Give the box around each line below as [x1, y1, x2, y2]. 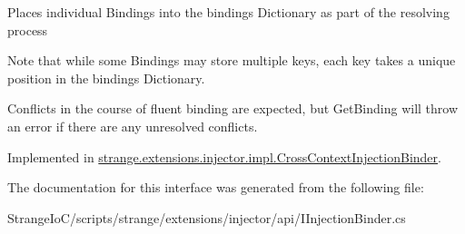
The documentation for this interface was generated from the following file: [7, 178, 424, 197]
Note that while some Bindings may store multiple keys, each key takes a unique [7, 51, 456, 70]
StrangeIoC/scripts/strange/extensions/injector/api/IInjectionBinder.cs [7, 208, 406, 227]
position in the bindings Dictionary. [7, 68, 205, 87]
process [7, 20, 48, 39]
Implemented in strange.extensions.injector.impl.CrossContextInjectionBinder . [7, 147, 441, 166]
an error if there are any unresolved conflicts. [7, 116, 258, 135]
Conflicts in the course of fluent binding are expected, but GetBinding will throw [7, 99, 459, 118]
